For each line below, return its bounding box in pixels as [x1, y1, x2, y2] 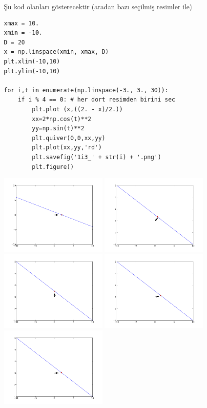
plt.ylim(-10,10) [4, 67, 60, 75]
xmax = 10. [4, 20, 39, 27]
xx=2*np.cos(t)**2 [32, 115, 91, 122]
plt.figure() [32, 163, 74, 170]
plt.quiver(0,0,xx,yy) [32, 134, 105, 142]
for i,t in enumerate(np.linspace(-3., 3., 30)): [4, 86, 168, 94]
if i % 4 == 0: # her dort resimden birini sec [18, 96, 175, 103]
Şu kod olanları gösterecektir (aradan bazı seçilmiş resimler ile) [4, 1, 192, 11]
